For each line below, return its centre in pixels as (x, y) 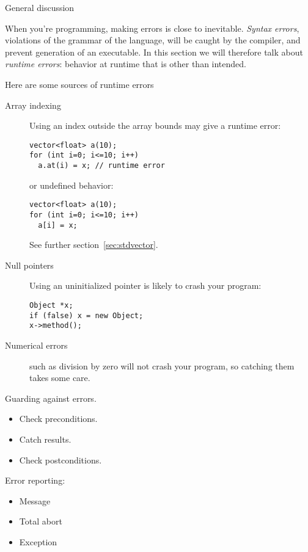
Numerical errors (36, 345)
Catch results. (45, 439)
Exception (38, 541)
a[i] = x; (58, 225)
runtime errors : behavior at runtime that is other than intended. (126, 64)
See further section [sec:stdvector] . (94, 245)
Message (35, 500)
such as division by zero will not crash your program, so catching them (162, 365)
